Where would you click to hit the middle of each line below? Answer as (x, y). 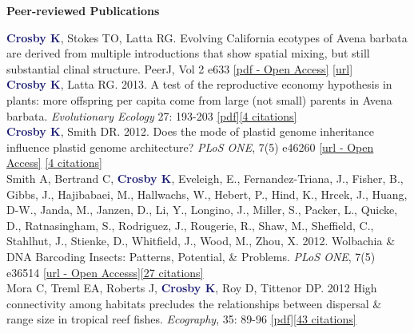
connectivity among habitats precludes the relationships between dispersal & (194, 303)
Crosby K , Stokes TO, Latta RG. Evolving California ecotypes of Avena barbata (207, 37)
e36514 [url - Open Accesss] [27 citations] (105, 272)
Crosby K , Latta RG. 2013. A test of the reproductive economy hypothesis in (199, 84)
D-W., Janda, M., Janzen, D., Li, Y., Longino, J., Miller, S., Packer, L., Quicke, (202, 210)
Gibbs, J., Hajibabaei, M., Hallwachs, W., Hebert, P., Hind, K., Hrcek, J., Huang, (207, 194)
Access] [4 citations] (54, 163)
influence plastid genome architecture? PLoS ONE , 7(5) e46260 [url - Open (190, 147)
